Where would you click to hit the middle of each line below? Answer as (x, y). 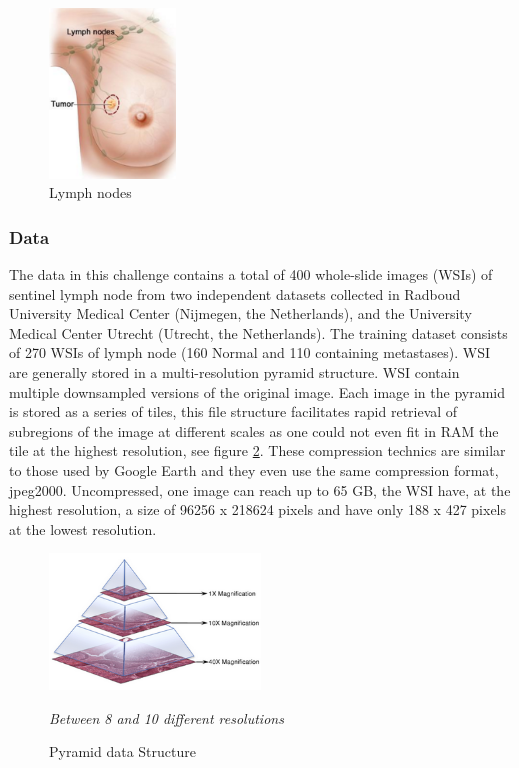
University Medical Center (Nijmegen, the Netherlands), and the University (240, 313)
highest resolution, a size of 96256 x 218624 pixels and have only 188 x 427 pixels (258, 509)
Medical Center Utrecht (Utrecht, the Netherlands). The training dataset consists (258, 332)
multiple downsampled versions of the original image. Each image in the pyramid (257, 391)
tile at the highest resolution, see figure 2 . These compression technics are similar (257, 450)
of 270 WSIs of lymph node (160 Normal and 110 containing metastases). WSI (250, 352)
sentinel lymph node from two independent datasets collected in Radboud (235, 293)
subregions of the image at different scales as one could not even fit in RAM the (254, 430)
